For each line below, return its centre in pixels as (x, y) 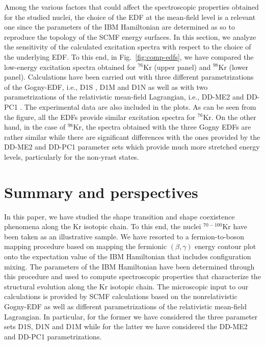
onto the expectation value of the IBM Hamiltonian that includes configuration (128, 256)
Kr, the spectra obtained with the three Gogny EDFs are (162, 127)
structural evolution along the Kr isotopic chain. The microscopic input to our (126, 286)
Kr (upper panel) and (177, 67)
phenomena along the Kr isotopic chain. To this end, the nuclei (103, 226)
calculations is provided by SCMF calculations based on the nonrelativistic (121, 296)
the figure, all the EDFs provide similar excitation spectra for (100, 117)
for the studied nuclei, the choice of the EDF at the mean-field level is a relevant (130, 17)
